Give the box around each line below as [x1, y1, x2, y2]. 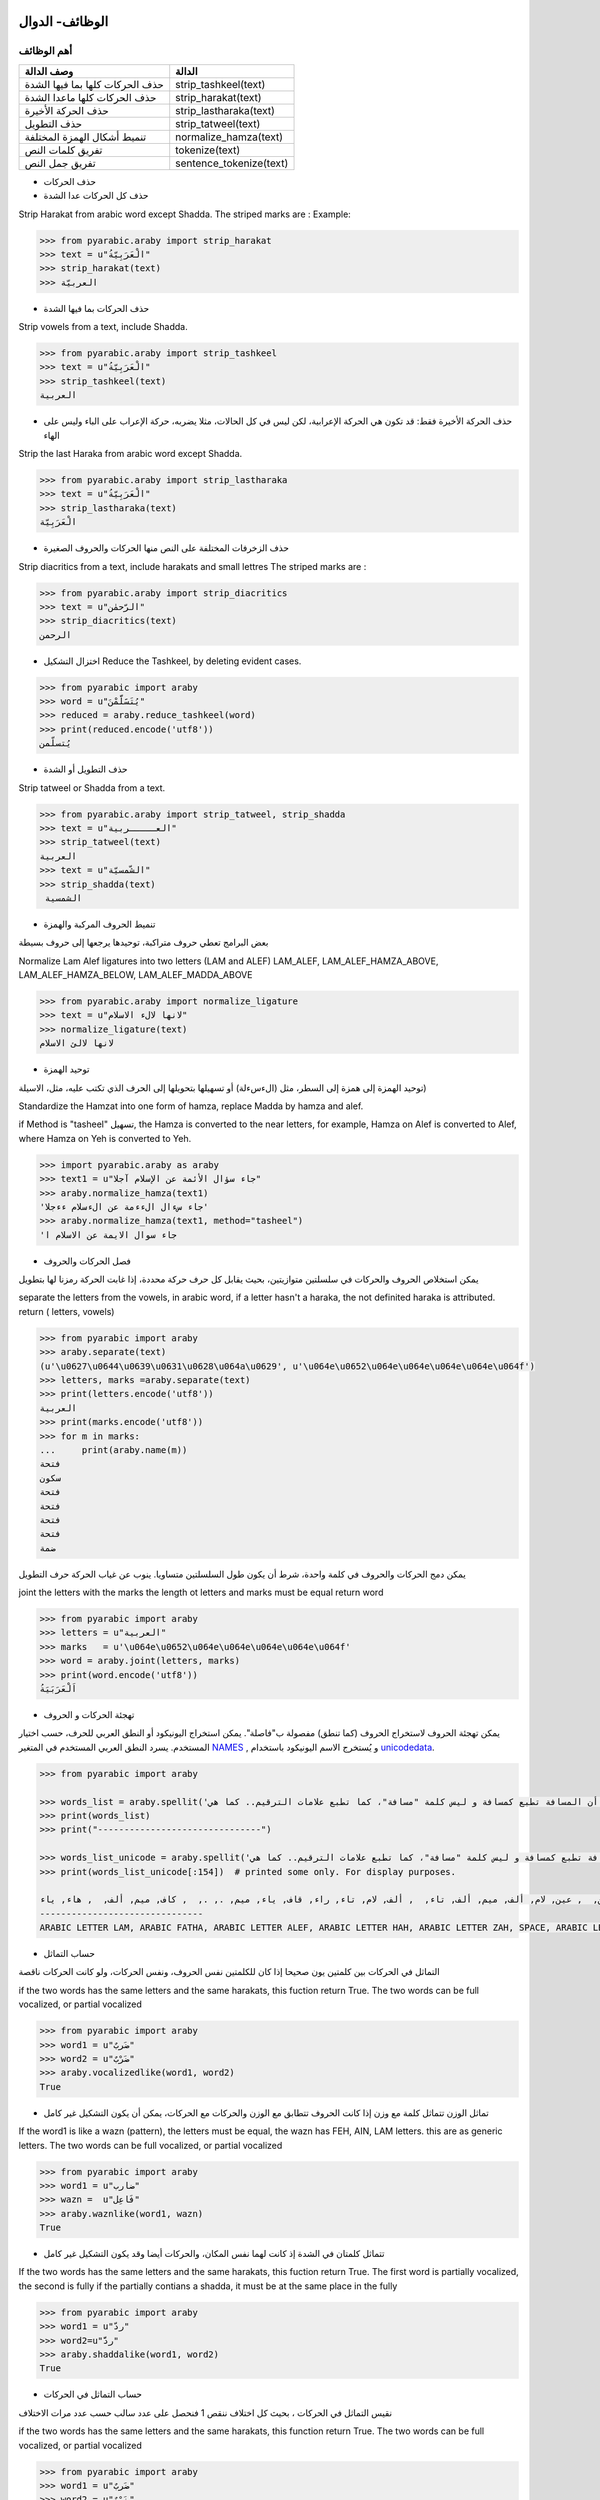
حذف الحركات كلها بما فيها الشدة [24, 77, 164, 91]
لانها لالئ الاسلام [39, 1038, 114, 1049]
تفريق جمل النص [24, 156, 96, 170]
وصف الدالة [24, 64, 74, 78]
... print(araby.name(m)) [39, 1444, 188, 1455]
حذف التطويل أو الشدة [43, 763, 128, 775]
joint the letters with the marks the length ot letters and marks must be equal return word [18, 1586, 384, 1599]
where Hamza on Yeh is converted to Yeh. [18, 1132, 192, 1144]
